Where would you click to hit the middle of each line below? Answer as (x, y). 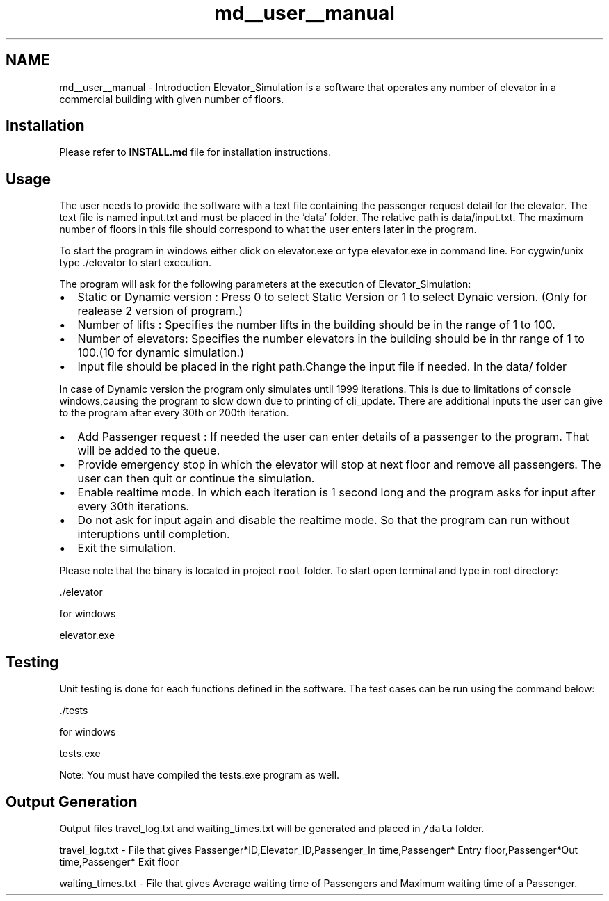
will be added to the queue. (149, 451)
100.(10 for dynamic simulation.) (161, 353)
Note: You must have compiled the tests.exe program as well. (200, 775)
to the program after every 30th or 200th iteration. (174, 413)
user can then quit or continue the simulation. (196, 479)
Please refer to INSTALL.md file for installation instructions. (195, 152)
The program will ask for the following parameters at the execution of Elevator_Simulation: (265, 284)
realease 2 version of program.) (160, 311)
